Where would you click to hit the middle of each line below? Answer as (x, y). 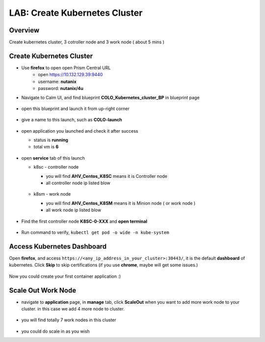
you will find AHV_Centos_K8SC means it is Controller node (107, 176)
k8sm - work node (52, 194)
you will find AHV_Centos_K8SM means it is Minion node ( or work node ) (121, 203)
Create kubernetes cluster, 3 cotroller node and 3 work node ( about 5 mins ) (87, 42)
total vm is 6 (46, 147)
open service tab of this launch (53, 158)
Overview (24, 30)
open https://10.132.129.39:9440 (70, 75)
